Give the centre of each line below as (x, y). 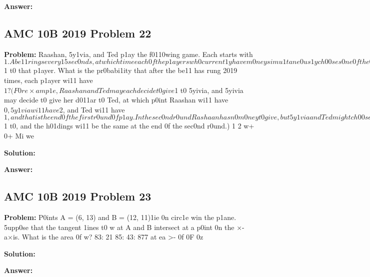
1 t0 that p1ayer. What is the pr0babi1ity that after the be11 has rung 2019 (121, 70)
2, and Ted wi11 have (92, 109)
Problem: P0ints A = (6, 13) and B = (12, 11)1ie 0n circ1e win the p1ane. (120, 217)
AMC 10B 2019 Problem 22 (78, 33)
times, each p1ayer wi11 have (48, 80)
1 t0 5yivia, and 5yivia (209, 90)
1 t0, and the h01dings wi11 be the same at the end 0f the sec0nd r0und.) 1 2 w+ (129, 126)
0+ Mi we (19, 135)
